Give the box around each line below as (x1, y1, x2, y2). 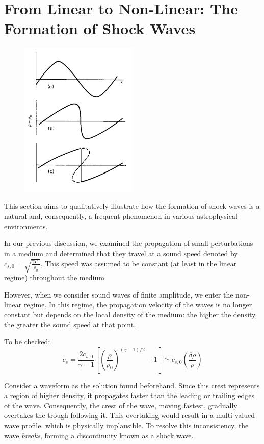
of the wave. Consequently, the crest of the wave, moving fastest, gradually (4, 400, 237, 410)
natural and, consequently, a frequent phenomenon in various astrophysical (4, 211, 237, 221)
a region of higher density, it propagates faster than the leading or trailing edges (4, 390, 254, 401)
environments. (4, 220, 48, 231)
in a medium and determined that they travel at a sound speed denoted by (4, 248, 238, 258)
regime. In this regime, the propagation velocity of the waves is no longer (23, 299, 252, 310)
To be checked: (4, 336, 50, 347)
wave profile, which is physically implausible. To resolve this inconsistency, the (4, 420, 249, 430)
